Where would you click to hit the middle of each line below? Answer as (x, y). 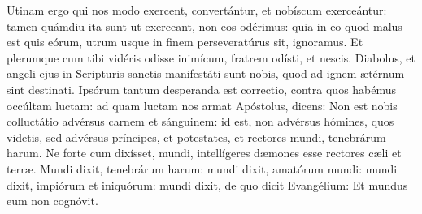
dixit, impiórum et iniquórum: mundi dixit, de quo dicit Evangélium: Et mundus (207, 184)
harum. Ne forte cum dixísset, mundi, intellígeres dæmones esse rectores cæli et (204, 153)
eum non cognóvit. (52, 201)
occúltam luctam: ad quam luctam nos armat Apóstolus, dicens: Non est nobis (202, 105)
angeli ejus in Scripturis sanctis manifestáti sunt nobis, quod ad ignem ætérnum (206, 73)
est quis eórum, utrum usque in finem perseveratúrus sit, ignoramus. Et (185, 42)
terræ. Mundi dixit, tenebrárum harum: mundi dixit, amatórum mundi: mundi (202, 168)
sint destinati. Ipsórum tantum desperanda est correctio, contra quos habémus (202, 89)
